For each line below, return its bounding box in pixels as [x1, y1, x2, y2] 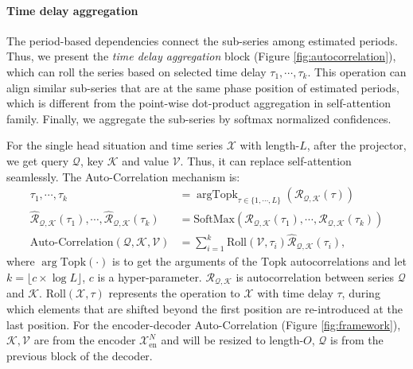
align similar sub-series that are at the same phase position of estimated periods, [6, 79, 399, 95]
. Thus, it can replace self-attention [180, 152, 352, 169]
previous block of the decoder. [6, 347, 153, 363]
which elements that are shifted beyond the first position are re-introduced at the [6, 300, 403, 317]
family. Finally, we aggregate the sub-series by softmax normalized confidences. [6, 110, 392, 126]
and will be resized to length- [161, 332, 304, 348]
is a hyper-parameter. [97, 268, 202, 285]
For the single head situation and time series [6, 137, 224, 153]
